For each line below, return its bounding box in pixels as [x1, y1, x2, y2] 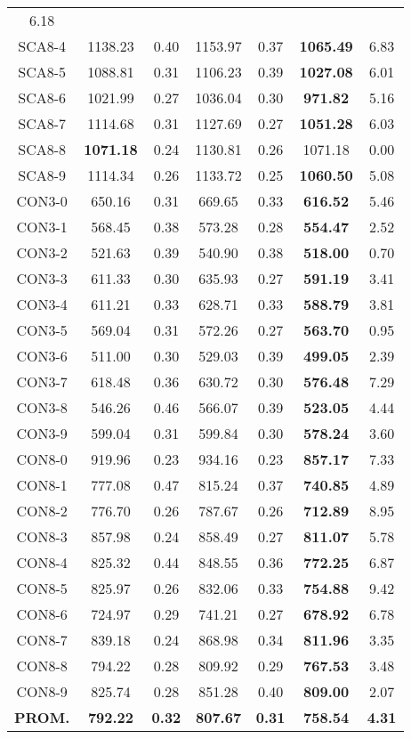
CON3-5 [16, 320, 68, 340]
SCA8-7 [18, 113, 67, 134]
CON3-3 [16, 268, 68, 288]
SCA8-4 [18, 36, 67, 56]
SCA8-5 [18, 61, 67, 82]
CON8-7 [16, 629, 68, 650]
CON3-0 [16, 191, 68, 211]
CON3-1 [16, 216, 68, 237]
